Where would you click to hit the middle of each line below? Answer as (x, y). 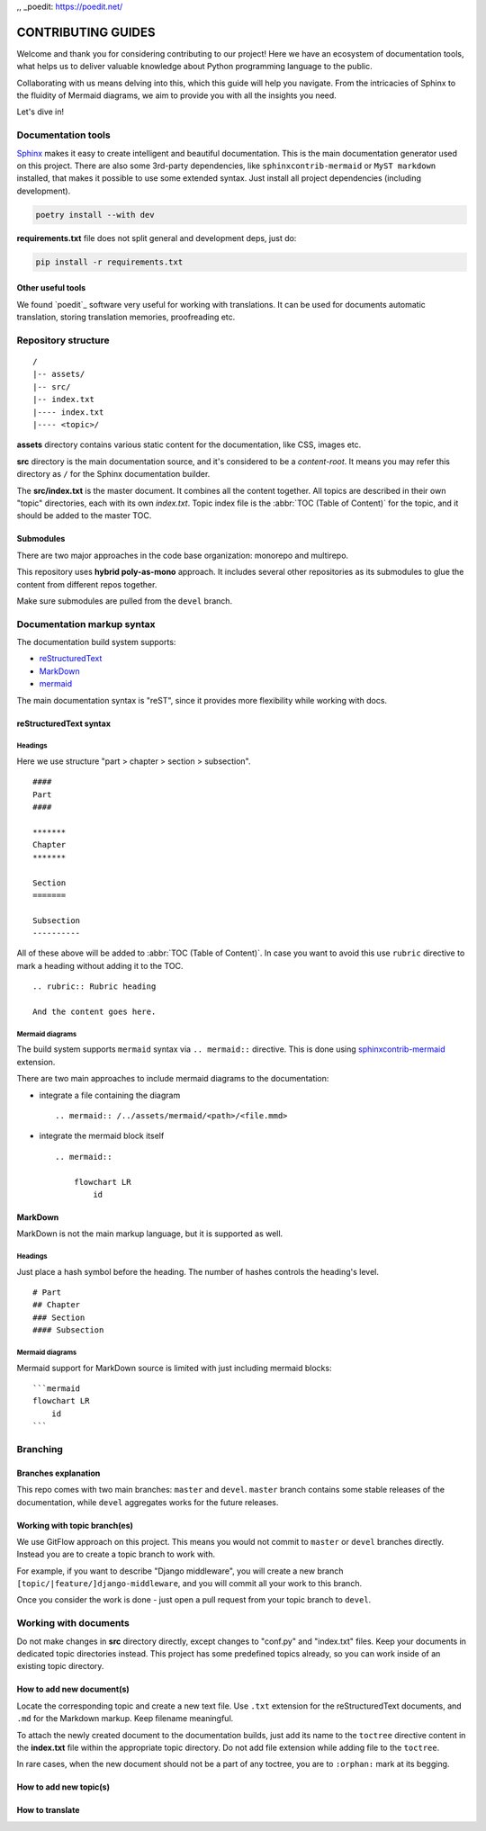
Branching (40, 1449)
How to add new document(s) (73, 1689)
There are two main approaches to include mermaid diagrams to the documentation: (173, 1079)
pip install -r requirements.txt (109, 262)
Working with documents (73, 1623)
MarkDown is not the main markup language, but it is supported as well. (150, 1234)
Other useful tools (51, 288)
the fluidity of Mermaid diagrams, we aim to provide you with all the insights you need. (176, 95)
